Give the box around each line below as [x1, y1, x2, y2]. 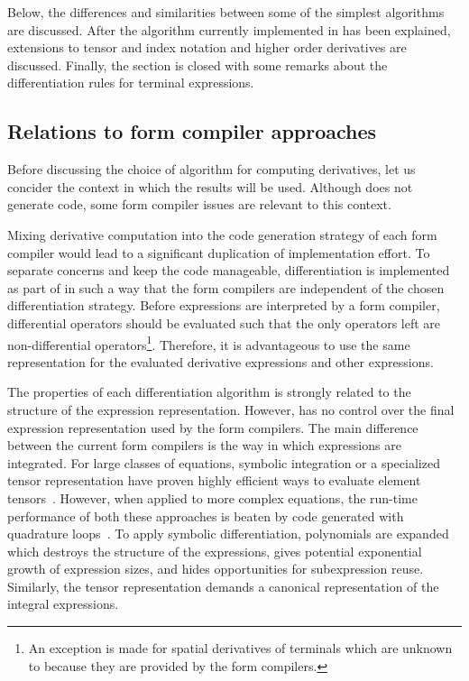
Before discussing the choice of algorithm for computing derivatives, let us [7, 160, 416, 179]
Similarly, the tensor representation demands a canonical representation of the [7, 576, 439, 595]
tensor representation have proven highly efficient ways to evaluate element [7, 471, 421, 490]
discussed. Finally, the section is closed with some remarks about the [7, 55, 388, 74]
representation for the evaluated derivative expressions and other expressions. [7, 352, 434, 371]
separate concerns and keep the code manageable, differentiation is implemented [7, 261, 450, 280]
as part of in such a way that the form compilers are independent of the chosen [7, 278, 445, 297]
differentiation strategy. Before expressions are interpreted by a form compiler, [7, 296, 440, 315]
